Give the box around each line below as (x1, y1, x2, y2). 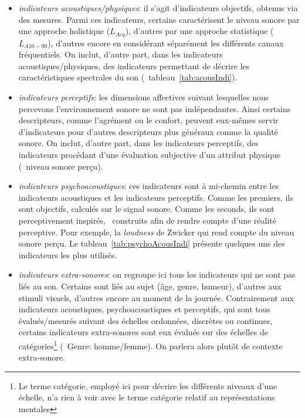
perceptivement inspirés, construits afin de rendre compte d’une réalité (18, 214, 277, 226)
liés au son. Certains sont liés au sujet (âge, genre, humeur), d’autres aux (18, 279, 282, 292)
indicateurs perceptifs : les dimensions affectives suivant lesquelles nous (18, 91, 269, 103)
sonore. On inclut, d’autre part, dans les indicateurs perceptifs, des (18, 137, 259, 149)
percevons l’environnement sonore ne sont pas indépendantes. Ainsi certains (18, 102, 291, 114)
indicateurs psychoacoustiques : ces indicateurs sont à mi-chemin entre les (18, 180, 279, 192)
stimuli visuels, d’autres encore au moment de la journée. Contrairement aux (18, 291, 294, 304)
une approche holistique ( (18, 25, 110, 37)
